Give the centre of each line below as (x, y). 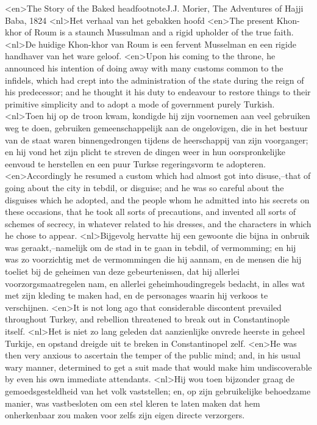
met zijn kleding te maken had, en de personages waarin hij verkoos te (137, 295)
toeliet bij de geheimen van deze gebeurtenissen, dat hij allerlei (122, 271)
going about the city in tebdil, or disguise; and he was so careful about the (144, 187)
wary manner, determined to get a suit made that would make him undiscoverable (158, 367)
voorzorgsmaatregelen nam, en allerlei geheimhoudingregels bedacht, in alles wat (155, 283)
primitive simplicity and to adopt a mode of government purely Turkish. (140, 104)
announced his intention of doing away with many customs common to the (144, 67)
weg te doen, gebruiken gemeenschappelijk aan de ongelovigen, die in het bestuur (156, 127)
